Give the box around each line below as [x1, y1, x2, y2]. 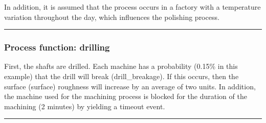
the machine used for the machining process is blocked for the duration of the [4, 91, 247, 102]
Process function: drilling [4, 41, 110, 54]
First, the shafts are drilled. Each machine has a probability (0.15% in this [4, 61, 238, 71]
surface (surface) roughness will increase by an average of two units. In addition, [4, 81, 256, 91]
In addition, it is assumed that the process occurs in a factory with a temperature [4, 2, 261, 12]
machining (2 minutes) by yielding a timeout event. [4, 101, 165, 111]
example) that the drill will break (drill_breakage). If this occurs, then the [4, 71, 239, 81]
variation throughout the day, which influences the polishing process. [4, 11, 219, 22]
